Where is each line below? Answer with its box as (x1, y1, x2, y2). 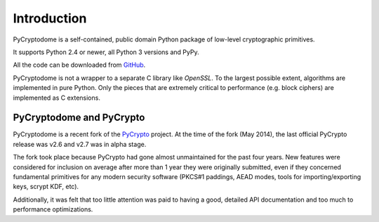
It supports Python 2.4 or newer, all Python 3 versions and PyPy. (13, 48, 199, 56)
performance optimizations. (13, 205, 93, 214)
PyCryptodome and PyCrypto (13, 112, 145, 124)
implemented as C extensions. (13, 93, 101, 102)
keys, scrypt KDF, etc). (13, 183, 79, 191)
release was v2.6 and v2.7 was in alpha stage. (13, 140, 147, 148)
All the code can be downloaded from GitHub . (13, 60, 146, 70)
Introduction (13, 11, 87, 26)
